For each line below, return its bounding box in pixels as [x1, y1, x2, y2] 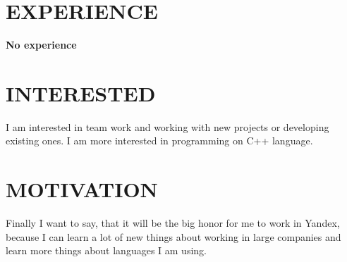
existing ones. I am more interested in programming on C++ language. [6, 133, 313, 148]
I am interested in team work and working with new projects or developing [6, 119, 329, 134]
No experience [6, 37, 77, 52]
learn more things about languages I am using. [6, 243, 207, 258]
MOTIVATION [6, 175, 158, 204]
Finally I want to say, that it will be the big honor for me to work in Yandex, [6, 216, 340, 230]
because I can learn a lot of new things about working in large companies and [6, 229, 341, 244]
